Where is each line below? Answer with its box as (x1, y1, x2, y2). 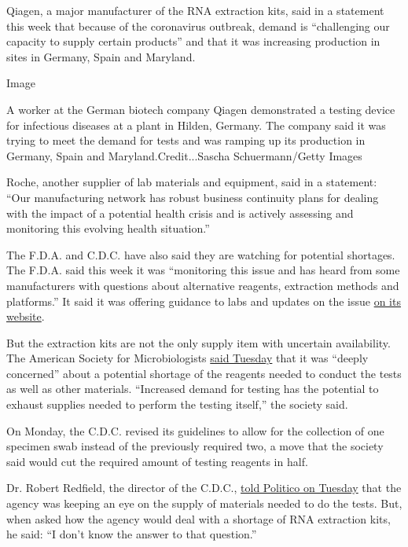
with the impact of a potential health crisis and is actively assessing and (6, 204, 354, 221)
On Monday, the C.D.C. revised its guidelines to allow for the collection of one (6, 422, 384, 439)
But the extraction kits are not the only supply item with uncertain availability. (6, 334, 391, 351)
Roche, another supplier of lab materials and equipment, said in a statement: (6, 174, 377, 190)
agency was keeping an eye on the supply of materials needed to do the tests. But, (6, 495, 402, 512)
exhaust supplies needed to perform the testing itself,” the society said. (6, 396, 348, 413)
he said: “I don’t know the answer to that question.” (6, 526, 257, 542)
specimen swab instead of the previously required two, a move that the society (6, 438, 384, 454)
